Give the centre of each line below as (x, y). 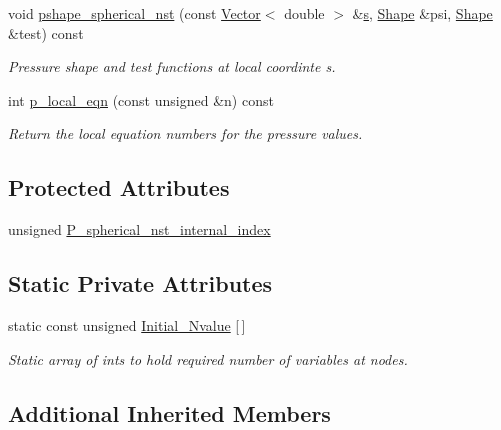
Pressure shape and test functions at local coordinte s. (172, 66)
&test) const (46, 32)
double (304, 13)
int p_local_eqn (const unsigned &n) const (141, 99)
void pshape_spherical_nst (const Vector (134, 13)
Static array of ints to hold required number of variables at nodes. (208, 358)
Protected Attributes (119, 187)
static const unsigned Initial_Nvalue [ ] (127, 324)
